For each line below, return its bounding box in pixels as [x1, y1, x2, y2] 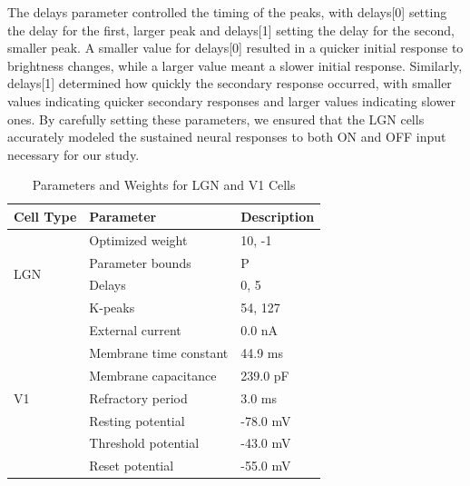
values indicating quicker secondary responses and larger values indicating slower [7, 91, 455, 110]
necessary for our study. [7, 144, 140, 164]
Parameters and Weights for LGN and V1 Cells [32, 175, 296, 194]
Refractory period [89, 388, 188, 407]
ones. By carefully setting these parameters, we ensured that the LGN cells [7, 109, 425, 128]
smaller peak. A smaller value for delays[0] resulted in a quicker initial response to [7, 38, 464, 57]
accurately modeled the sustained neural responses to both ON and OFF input [7, 127, 446, 146]
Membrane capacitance [89, 365, 217, 384]
